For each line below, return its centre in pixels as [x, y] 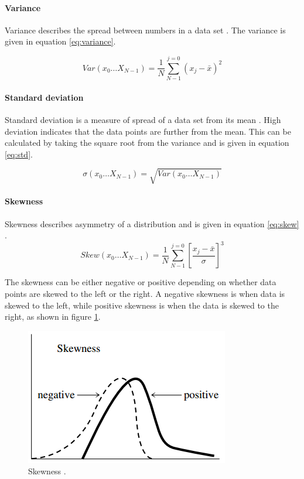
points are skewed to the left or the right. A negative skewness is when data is [145, 293]
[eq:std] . [19, 154]
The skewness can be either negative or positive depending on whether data [141, 282]
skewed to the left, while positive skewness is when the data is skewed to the [142, 305]
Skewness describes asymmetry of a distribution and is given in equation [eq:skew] [152, 223]
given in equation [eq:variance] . [60, 41]
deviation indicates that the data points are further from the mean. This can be [148, 131]
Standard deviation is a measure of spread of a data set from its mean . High [143, 119]
